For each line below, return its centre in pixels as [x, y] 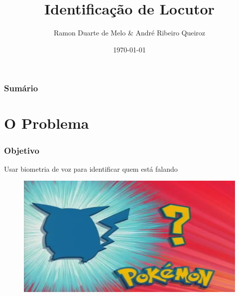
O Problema [47, 123]
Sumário [21, 88]
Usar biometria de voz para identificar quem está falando [91, 168]
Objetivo [22, 150]
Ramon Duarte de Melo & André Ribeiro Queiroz [129, 33]
